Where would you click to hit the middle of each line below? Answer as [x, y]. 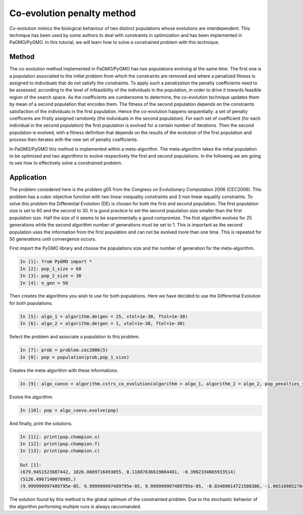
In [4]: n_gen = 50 [44, 283]
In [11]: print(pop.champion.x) [60, 437]
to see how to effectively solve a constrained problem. [66, 163]
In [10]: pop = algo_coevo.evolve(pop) [69, 410]
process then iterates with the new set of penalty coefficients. [74, 139]
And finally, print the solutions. [41, 423]
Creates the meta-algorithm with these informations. [64, 370]
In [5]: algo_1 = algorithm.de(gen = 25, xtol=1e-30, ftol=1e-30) [104, 316]
